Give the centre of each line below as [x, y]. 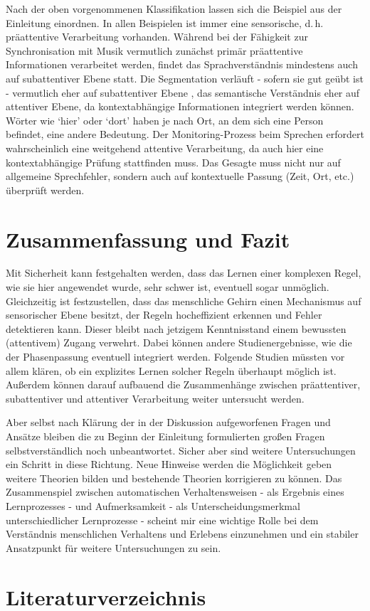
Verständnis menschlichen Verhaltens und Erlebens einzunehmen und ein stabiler [182, 534]
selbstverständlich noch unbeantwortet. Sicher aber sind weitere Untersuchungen [181, 450]
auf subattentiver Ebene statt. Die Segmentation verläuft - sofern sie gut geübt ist [185, 78]
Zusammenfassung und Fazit [148, 239]
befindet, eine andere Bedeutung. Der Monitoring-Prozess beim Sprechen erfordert [185, 134]
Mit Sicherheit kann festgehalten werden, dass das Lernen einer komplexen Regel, [184, 273]
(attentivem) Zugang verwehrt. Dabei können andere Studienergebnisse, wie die [179, 342]
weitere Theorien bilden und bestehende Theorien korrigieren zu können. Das [174, 478]
